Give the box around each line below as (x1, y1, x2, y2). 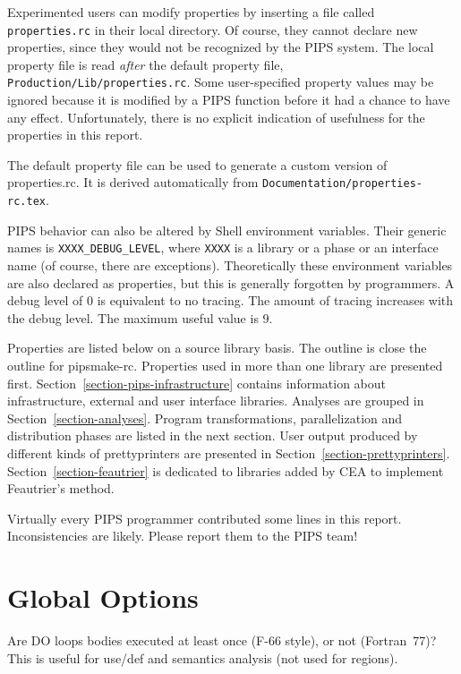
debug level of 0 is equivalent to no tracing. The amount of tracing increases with (7, 291, 454, 310)
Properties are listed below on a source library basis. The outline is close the (7, 338, 427, 357)
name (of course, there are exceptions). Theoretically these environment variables (7, 256, 453, 275)
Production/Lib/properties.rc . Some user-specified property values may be (7, 73, 434, 91)
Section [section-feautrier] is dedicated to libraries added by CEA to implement (7, 461, 444, 480)
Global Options (7, 579, 199, 616)
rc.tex (7, 195, 46, 209)
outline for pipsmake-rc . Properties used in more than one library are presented (7, 356, 443, 374)
